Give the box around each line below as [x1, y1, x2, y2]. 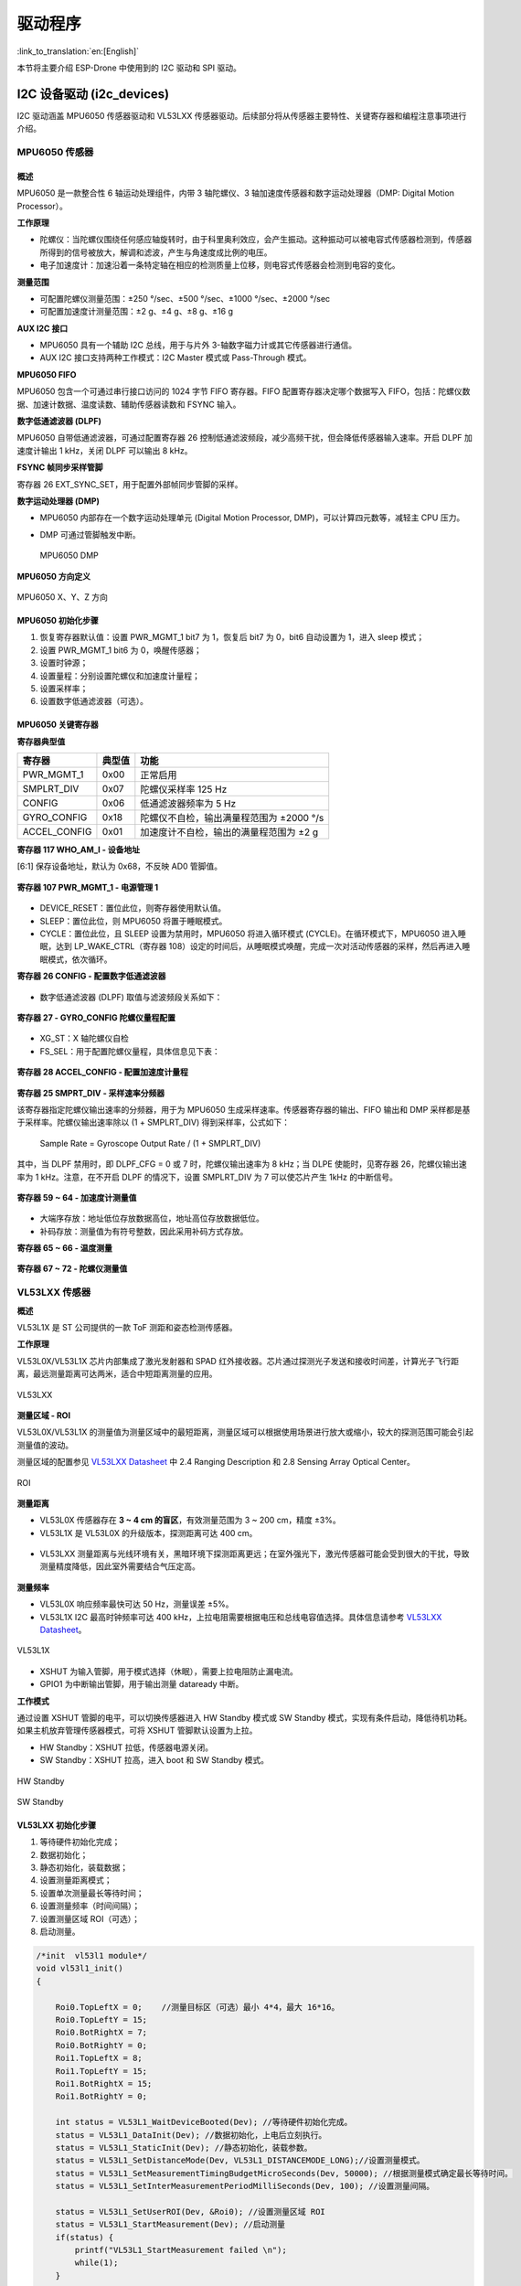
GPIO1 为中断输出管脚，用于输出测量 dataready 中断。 [39, 1679, 244, 1690]
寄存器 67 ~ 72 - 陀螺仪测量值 [16, 1263, 128, 1275]
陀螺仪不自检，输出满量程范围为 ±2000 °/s [140, 812, 324, 825]
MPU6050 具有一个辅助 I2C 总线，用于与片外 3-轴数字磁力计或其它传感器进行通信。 [39, 339, 357, 351]
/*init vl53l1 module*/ [36, 1950, 148, 1961]
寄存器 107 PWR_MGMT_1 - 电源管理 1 [16, 881, 159, 892]
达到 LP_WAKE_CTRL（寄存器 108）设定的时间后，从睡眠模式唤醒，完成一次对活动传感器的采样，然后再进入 [55, 941, 463, 952]
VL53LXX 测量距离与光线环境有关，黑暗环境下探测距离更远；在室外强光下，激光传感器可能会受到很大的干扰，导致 [39, 1548, 470, 1559]
